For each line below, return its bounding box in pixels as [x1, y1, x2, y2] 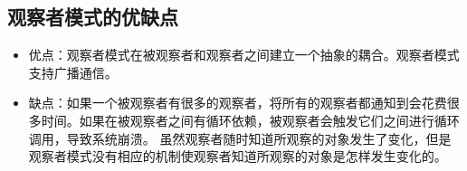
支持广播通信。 [28, 62, 118, 81]
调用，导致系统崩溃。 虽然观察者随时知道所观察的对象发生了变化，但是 [28, 128, 452, 147]
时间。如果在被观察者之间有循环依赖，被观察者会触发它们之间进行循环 [41, 110, 460, 129]
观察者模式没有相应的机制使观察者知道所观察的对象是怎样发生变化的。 [28, 147, 447, 166]
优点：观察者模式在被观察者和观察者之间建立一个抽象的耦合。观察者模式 [28, 45, 460, 64]
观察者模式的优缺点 [7, 3, 178, 31]
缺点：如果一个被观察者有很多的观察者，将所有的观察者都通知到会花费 [28, 93, 447, 112]
